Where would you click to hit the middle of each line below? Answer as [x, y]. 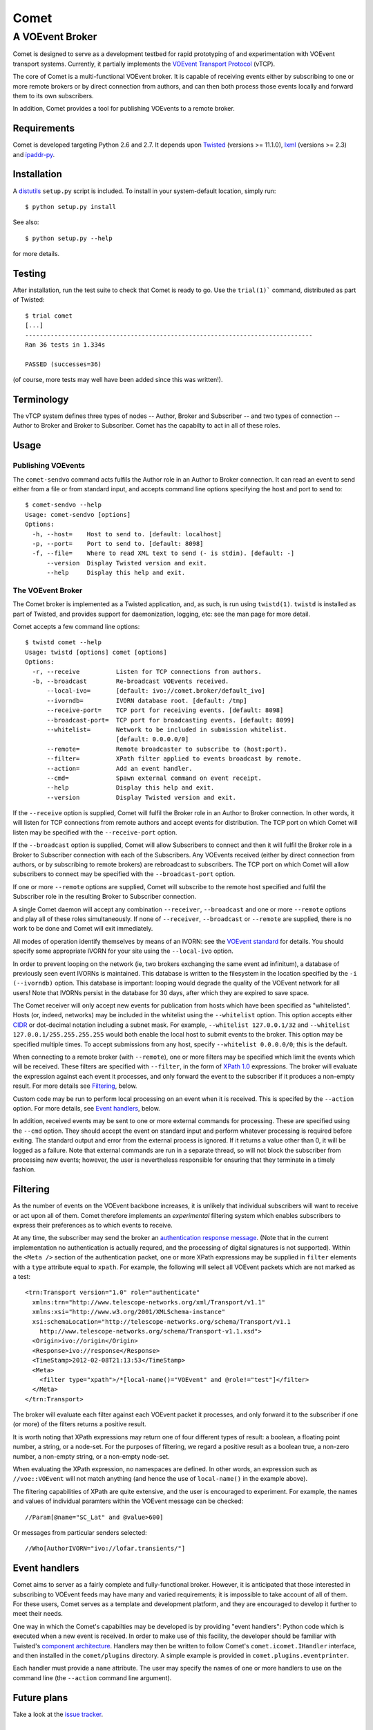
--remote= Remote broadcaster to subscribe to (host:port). [167, 749]
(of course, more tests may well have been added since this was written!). [118, 380]
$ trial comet [49, 316]
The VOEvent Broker [48, 590]
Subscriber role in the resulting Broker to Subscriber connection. [105, 897]
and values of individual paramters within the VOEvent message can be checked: [128, 1501]
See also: [26, 222]
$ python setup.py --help [69, 238]
